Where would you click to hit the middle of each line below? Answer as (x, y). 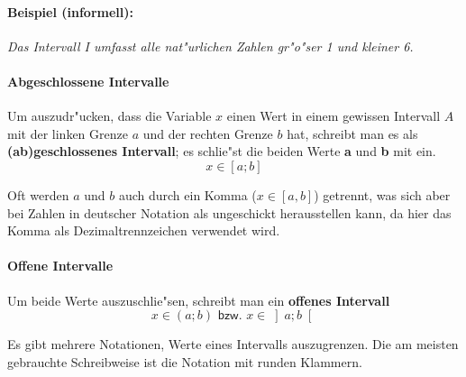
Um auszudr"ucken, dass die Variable (110, 116)
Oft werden (38, 194)
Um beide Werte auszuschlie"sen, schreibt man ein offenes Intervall (199, 300)
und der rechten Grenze (208, 133)
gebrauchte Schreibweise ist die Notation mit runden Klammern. (185, 361)
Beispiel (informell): (70, 11)
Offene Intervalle (60, 266)
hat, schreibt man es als (352, 133)
